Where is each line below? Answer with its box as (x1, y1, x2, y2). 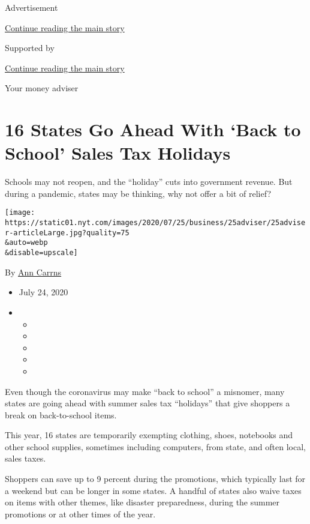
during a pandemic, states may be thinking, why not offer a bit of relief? (5, 187, 272, 199)
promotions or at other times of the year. (5, 507, 156, 520)
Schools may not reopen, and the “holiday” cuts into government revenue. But (5, 175, 293, 188)
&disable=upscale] (5, 248, 78, 257)
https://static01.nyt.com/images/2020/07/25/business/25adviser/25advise (5, 218, 306, 227)
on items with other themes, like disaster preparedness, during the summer (5, 496, 280, 508)
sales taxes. (5, 452, 46, 465)
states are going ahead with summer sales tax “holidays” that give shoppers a (5, 397, 290, 409)
